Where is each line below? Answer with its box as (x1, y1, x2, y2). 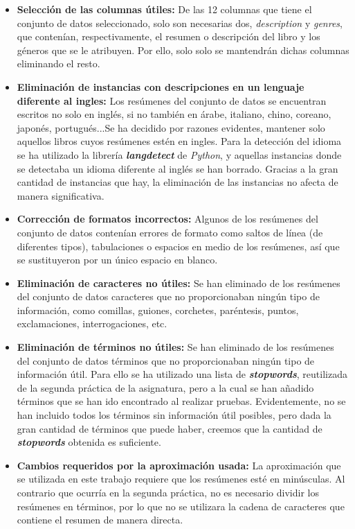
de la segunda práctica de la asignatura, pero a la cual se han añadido (17, 380, 314, 394)
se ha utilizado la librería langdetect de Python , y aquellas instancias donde (17, 147, 342, 162)
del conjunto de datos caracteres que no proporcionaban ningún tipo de (17, 289, 320, 304)
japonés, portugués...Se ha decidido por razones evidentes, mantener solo (17, 120, 325, 135)
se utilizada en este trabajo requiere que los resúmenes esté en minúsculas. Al (17, 471, 345, 486)
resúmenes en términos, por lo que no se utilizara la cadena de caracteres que (17, 498, 345, 513)
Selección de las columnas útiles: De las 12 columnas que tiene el (17, 2, 312, 16)
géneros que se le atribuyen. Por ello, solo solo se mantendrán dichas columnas (17, 42, 349, 57)
